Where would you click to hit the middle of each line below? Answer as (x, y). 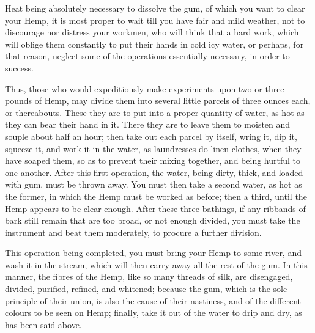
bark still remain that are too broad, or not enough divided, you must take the (153, 220)
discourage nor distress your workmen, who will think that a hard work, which (152, 32)
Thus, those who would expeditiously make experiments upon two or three (145, 88)
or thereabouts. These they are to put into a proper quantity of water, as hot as (155, 112)
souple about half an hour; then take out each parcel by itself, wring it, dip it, (151, 136)
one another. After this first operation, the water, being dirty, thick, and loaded (154, 172)
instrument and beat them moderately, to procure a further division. (133, 232)
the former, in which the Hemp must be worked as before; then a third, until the (156, 196)
